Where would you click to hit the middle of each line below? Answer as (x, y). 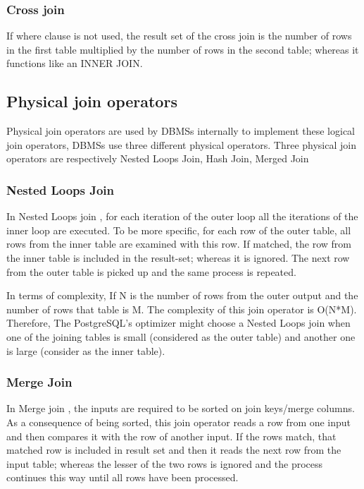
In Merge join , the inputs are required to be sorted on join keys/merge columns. (181, 408)
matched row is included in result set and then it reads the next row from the (174, 450)
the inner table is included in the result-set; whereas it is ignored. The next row (178, 257)
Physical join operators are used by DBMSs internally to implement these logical (181, 131)
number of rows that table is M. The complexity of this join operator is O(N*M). (182, 309)
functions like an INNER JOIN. (75, 63)
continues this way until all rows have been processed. (123, 477)
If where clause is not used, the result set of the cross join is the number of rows (179, 36)
